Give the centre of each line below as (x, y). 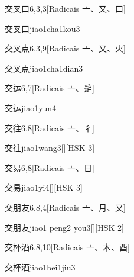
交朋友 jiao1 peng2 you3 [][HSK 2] (64, 227)
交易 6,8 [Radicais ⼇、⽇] (50, 167)
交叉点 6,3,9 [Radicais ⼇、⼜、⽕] (65, 48)
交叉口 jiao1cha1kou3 (43, 28)
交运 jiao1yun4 (31, 107)
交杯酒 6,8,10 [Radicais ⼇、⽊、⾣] (67, 247)
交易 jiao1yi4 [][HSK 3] (44, 187)
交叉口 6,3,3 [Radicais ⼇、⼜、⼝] (65, 8)
